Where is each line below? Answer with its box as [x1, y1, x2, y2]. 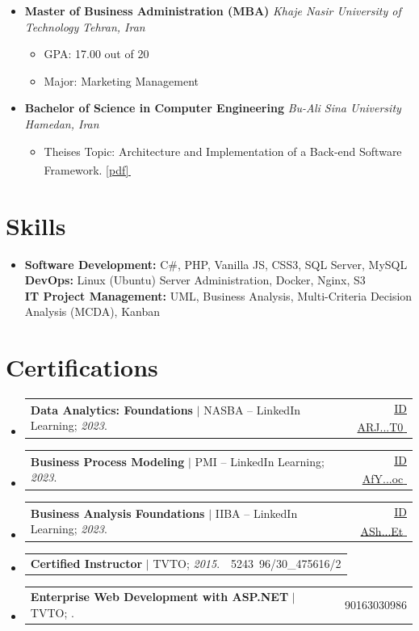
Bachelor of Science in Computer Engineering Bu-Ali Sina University [24, 99, 401, 116]
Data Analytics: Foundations [30, 401, 193, 418]
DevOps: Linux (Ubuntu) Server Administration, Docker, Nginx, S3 [24, 271, 366, 288]
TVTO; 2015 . [153, 555, 220, 572]
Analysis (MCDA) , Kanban [24, 303, 161, 320]
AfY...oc [362, 470, 404, 487]
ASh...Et [360, 522, 404, 539]
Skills [6, 208, 66, 242]
